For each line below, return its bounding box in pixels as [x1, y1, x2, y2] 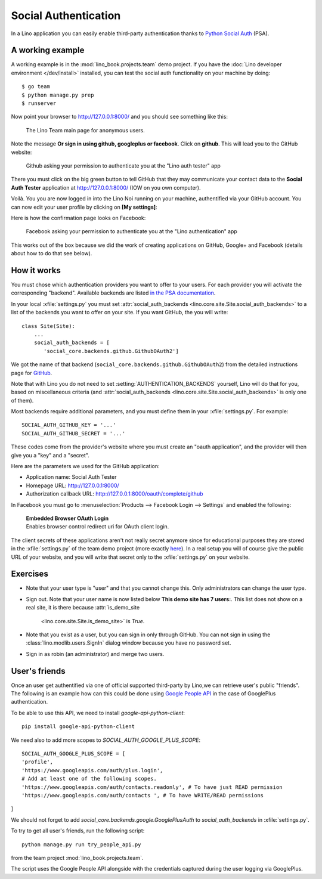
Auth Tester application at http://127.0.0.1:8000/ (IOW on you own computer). [11, 184, 201, 191]
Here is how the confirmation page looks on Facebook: [11, 214, 146, 221]
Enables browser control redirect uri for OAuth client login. [26, 523, 169, 530]
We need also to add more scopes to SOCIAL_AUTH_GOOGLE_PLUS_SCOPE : [11, 736, 201, 744]
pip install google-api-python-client [21, 723, 135, 730]
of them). [11, 397, 34, 404]
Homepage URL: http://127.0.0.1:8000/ [26, 482, 119, 489]
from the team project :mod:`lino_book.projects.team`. [11, 854, 144, 861]
